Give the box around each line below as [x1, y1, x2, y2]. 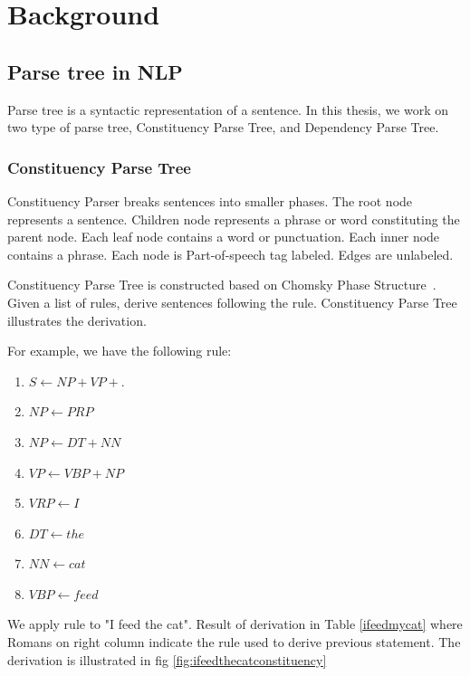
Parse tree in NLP [7, 57, 183, 85]
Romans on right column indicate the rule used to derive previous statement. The [7, 633, 461, 652]
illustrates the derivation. [7, 310, 147, 329]
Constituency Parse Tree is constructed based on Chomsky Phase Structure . [7, 275, 436, 294]
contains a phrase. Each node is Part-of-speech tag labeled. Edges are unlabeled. [7, 244, 454, 263]
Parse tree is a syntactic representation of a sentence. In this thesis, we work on [7, 100, 449, 119]
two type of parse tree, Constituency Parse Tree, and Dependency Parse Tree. [7, 118, 439, 137]
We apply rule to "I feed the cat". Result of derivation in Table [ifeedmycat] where [7, 614, 463, 633]
